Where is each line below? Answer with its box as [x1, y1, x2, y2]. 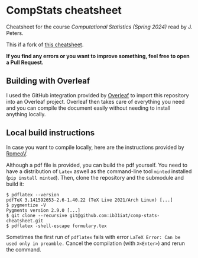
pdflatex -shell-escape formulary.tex [11, 223, 108, 229]
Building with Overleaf [6, 76, 90, 86]
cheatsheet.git [6, 218, 44, 224]
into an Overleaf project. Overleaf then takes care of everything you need [6, 98, 185, 105]
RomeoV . [6, 149, 28, 157]
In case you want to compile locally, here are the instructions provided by [6, 144, 184, 151]
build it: [6, 180, 25, 187]
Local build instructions [6, 128, 95, 138]
